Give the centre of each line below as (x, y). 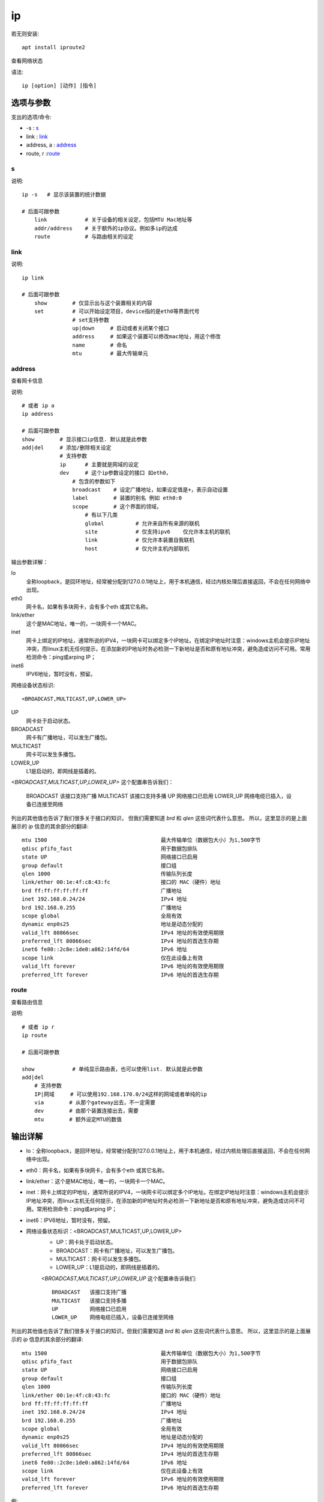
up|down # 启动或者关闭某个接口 (121, 328)
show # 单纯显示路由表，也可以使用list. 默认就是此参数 (112, 1069)
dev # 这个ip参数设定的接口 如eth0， (115, 473)
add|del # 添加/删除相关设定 (67, 447)
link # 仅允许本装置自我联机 (140, 540)
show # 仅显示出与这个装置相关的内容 (93, 303)
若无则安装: (25, 34)
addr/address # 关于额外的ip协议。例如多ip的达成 (106, 228)
